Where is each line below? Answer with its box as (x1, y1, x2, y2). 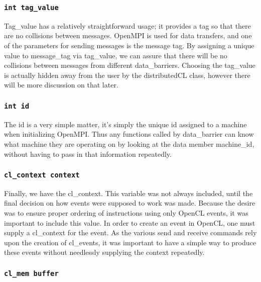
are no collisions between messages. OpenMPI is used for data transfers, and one (4, 30, 252, 41)
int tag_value (4, 3, 59, 12)
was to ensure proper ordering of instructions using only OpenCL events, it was (4, 208, 248, 218)
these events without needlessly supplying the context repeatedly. (4, 247, 205, 257)
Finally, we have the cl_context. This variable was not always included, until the (4, 187, 253, 198)
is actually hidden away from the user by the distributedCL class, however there (4, 69, 250, 80)
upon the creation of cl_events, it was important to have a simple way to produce (4, 237, 256, 247)
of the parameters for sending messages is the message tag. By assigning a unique (4, 40, 254, 50)
